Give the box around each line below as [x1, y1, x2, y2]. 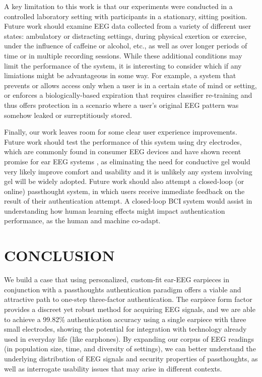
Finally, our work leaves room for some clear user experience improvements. [4, 127, 237, 137]
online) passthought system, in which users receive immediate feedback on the [4, 185, 245, 196]
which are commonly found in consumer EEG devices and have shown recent [4, 146, 241, 157]
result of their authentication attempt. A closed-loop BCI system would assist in [4, 196, 252, 206]
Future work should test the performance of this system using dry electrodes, [4, 136, 242, 147]
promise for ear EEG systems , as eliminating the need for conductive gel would [4, 156, 250, 166]
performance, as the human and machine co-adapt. [4, 215, 161, 226]
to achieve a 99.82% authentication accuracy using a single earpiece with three [4, 313, 246, 324]
